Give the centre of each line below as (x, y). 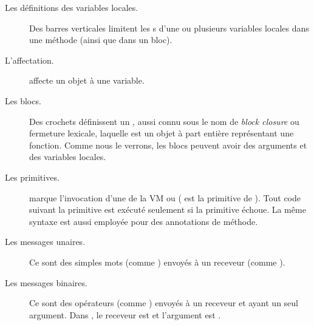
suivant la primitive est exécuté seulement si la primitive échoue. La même (168, 209)
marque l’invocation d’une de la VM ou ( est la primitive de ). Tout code (165, 197)
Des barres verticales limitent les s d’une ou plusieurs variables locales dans (169, 28)
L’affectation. (29, 60)
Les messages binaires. (46, 282)
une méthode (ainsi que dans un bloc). (101, 40)
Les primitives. (32, 177)
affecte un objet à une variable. (87, 80)
